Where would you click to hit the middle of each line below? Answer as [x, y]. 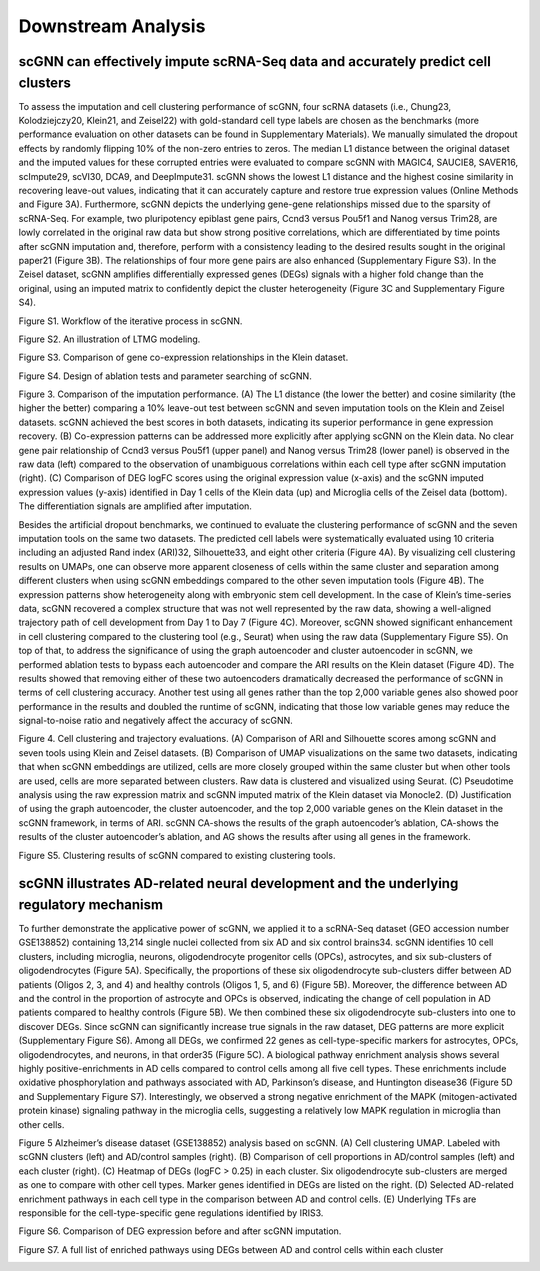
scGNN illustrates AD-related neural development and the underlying [238, 883]
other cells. [41, 1124]
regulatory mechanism [91, 904]
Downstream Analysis [112, 26]
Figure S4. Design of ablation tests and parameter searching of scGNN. [165, 376]
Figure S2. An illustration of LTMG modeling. [109, 339]
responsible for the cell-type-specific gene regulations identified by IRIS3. [171, 1212]
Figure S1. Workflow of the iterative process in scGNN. [130, 321]
